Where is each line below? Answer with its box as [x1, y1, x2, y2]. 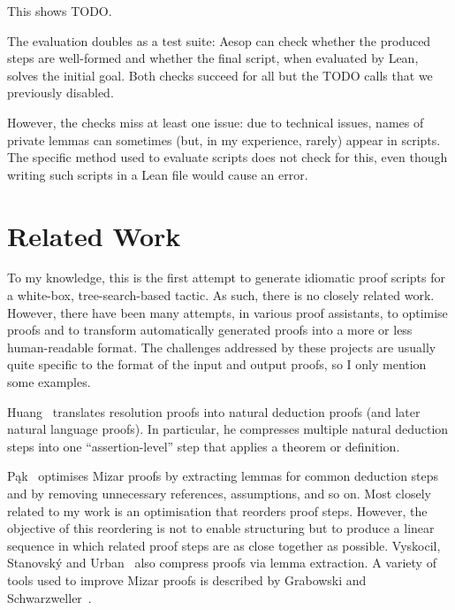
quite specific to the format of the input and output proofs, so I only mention [7, 355, 427, 374]
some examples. [7, 373, 91, 391]
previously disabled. [7, 83, 114, 102]
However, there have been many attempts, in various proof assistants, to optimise [7, 303, 448, 321]
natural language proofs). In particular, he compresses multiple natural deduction [7, 420, 449, 438]
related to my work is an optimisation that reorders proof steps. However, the [7, 501, 428, 520]
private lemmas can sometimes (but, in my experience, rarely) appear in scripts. [7, 130, 441, 149]
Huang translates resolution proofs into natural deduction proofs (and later [7, 402, 421, 421]
